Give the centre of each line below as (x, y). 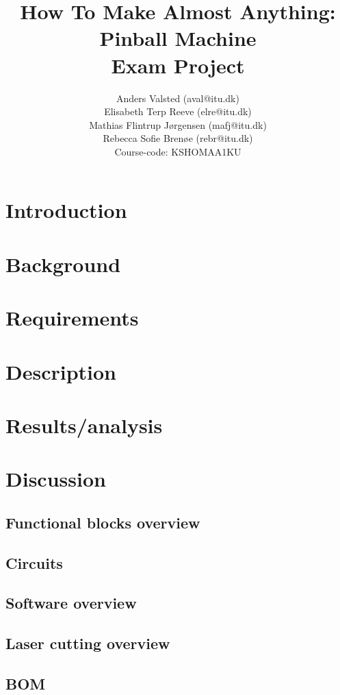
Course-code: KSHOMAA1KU (178, 151)
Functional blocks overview (103, 522)
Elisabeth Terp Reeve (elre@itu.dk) (178, 111)
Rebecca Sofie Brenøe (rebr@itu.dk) (178, 138)
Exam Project (178, 65)
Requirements (72, 318)
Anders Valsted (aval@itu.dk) (178, 98)
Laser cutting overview (88, 643)
